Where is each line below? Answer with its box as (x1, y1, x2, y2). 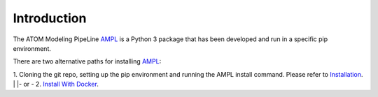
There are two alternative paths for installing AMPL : (13, 57, 162, 66)
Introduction (13, 10, 87, 26)
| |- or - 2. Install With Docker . (13, 80, 99, 89)
